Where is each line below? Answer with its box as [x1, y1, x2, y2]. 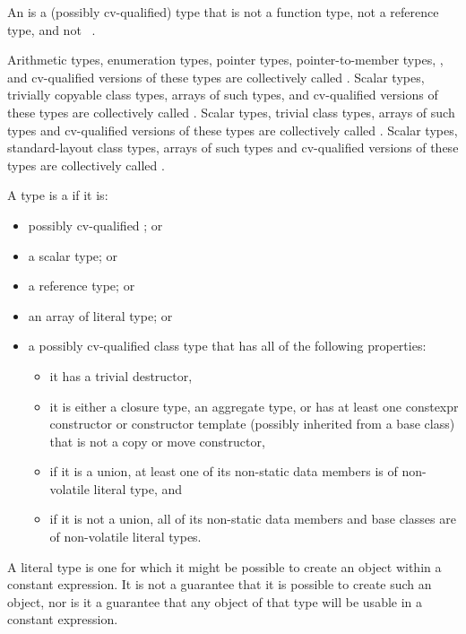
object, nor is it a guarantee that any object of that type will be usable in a [7, 592, 423, 611]
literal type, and [93, 479, 183, 498]
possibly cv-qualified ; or [28, 215, 163, 234]
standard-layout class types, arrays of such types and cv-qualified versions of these [7, 138, 459, 157]
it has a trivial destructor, [49, 366, 193, 385]
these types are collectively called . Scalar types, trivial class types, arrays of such [7, 102, 455, 121]
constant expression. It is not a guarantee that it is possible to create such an [7, 575, 432, 594]
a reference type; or [28, 276, 135, 295]
